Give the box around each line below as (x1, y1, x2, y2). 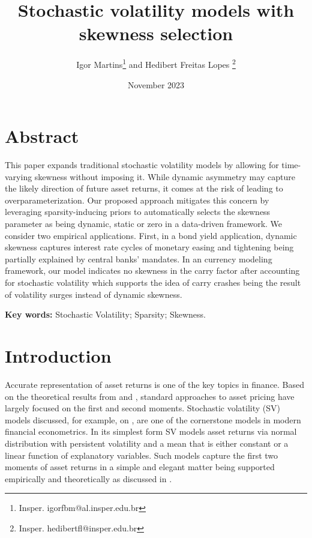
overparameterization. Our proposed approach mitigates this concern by (5, 193, 269, 206)
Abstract (5, 124, 79, 148)
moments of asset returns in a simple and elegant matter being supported (5, 461, 275, 473)
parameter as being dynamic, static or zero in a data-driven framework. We (5, 217, 283, 230)
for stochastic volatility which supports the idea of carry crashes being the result (5, 276, 301, 289)
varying (5, 170, 32, 183)
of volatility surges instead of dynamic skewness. (5, 288, 182, 300)
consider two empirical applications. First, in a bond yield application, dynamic (5, 229, 297, 241)
